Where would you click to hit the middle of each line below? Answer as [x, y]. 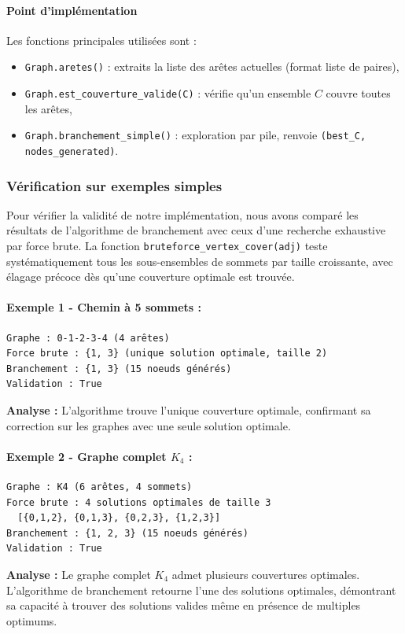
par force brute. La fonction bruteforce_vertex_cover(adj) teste [167, 246]
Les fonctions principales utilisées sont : [101, 40]
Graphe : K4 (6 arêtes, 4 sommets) [99, 487]
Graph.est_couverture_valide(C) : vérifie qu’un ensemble [168, 93]
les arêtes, [48, 108]
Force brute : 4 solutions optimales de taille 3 [139, 502]
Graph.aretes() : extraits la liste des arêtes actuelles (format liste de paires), [212, 66]
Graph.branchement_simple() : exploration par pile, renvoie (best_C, [195, 135]
